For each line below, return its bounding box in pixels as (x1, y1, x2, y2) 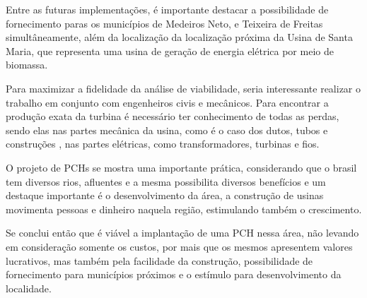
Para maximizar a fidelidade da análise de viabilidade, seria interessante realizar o (6, 81, 361, 95)
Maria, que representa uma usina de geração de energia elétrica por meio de (6, 43, 334, 58)
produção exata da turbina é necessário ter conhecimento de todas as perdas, (6, 109, 339, 124)
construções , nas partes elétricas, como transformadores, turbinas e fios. (6, 136, 320, 151)
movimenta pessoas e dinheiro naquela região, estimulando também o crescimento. (6, 201, 362, 216)
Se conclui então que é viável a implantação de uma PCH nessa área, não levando (6, 225, 359, 240)
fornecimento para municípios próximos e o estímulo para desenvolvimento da (6, 267, 342, 282)
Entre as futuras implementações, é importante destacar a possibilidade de (6, 2, 329, 16)
